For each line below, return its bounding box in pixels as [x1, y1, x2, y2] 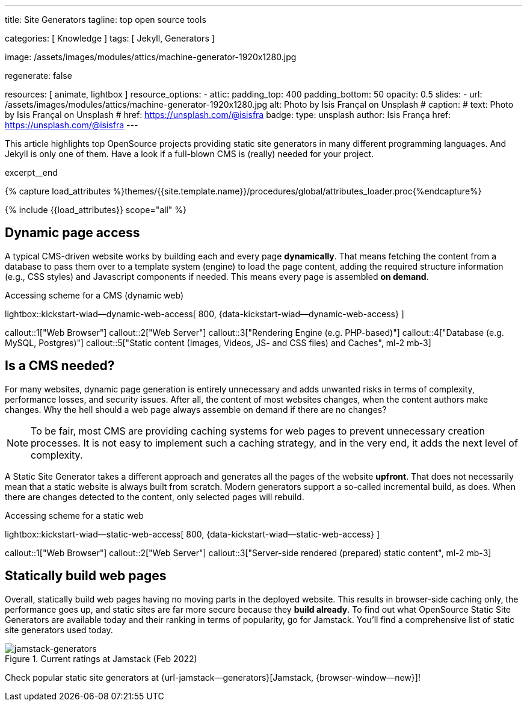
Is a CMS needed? [5, 358, 115, 374]
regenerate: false [5, 70, 72, 81]
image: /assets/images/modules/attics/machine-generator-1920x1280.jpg [5, 52, 297, 62]
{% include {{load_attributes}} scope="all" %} [5, 205, 186, 215]
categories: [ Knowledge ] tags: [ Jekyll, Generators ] [5, 33, 215, 43]
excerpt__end [5, 167, 58, 178]
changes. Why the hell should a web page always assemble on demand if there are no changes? [5, 404, 387, 415]
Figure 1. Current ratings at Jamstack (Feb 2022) [5, 653, 197, 664]
